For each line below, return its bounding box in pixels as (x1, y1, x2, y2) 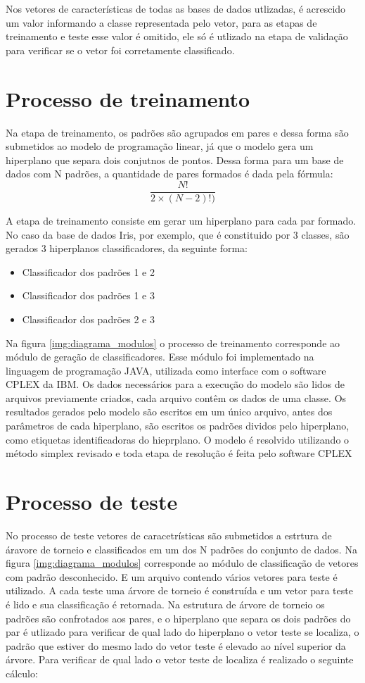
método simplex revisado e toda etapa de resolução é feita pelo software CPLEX (6, 446, 352, 460)
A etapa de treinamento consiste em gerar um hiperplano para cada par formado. (6, 213, 357, 227)
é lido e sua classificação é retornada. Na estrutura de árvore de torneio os (6, 596, 325, 611)
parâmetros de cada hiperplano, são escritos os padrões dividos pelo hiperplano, (6, 418, 350, 433)
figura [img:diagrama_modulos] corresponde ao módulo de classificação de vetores (6, 556, 359, 570)
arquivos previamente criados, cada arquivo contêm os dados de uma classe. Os (6, 390, 347, 405)
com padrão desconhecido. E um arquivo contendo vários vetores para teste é (6, 569, 338, 584)
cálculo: (6, 665, 38, 680)
